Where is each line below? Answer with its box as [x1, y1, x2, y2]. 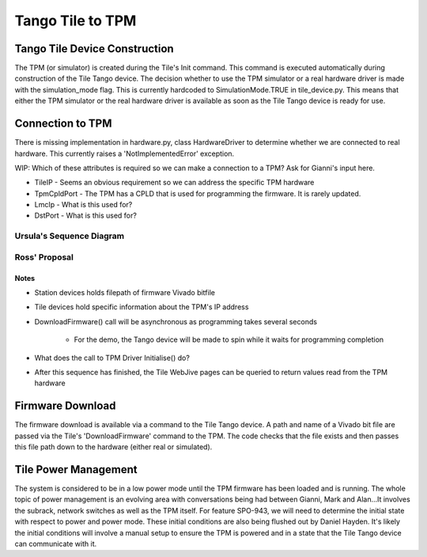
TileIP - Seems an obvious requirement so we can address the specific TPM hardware [34, 178, 315, 188]
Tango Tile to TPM [14, 12, 137, 29]
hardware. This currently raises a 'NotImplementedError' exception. [14, 149, 235, 158]
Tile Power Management [14, 463, 138, 476]
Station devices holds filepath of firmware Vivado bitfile [34, 288, 215, 297]
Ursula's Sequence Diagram [14, 230, 125, 241]
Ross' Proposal [14, 252, 74, 263]
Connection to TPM [14, 117, 112, 131]
